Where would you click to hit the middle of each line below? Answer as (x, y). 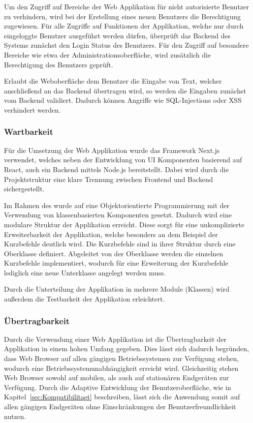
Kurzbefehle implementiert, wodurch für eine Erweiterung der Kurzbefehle (116, 263)
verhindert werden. (32, 109)
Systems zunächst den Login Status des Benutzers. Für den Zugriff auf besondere (126, 45)
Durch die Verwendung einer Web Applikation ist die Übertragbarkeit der (115, 339)
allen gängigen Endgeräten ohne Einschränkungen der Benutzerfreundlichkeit (120, 407)
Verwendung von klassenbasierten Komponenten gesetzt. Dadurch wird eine (118, 215)
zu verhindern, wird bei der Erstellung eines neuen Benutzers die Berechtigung (122, 16)
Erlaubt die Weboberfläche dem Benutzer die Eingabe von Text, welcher (113, 81)
